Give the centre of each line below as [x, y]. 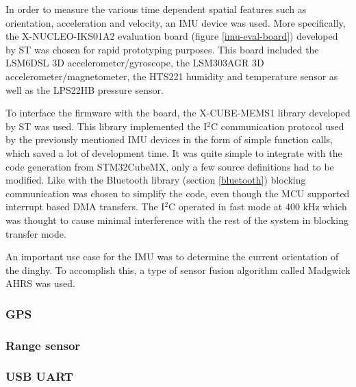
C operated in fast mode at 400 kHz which [258, 207]
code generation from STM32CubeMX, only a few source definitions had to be [170, 166]
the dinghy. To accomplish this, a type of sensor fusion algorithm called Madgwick [178, 270]
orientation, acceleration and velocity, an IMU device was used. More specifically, [176, 22]
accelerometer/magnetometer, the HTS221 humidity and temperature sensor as [172, 76]
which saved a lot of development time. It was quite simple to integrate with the [174, 152]
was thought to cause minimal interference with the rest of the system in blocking [177, 220]
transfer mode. [36, 233]
